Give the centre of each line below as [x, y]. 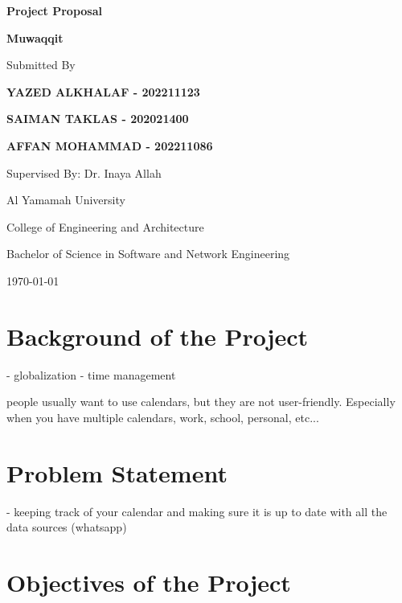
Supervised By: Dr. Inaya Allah [84, 172]
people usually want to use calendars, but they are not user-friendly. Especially [201, 402]
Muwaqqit [35, 37]
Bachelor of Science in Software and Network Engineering [148, 254]
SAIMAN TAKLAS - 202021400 [98, 119]
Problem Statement [117, 472]
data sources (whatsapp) [67, 527]
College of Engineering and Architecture [105, 226]
